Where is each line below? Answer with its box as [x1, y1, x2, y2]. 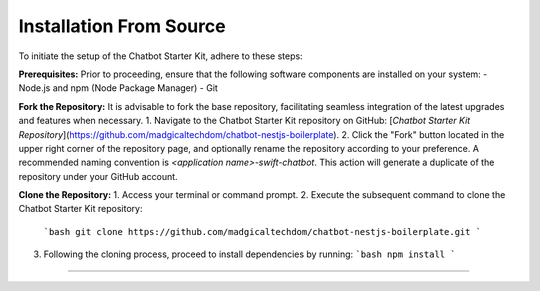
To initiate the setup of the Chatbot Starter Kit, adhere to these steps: [18, 50, 304, 62]
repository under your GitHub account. [18, 170, 179, 182]
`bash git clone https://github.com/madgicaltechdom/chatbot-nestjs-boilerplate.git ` [43, 226, 482, 237]
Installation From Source [18, 15, 226, 37]
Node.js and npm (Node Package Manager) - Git [18, 82, 219, 94]
